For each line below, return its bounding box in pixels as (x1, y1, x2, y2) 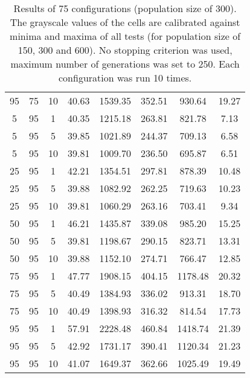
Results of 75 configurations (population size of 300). (13, 1, 237, 15)
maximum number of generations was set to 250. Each (10, 57, 240, 71)
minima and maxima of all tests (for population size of (10, 29, 241, 43)
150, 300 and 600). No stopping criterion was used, (18, 43, 232, 57)
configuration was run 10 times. (59, 71, 192, 85)
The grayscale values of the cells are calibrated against (10, 15, 240, 29)
